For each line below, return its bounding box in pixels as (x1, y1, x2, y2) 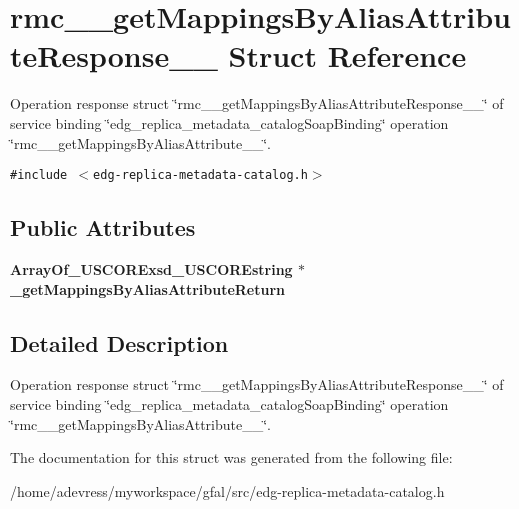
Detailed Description (10, 327, 229, 358)
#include (10, 168, 68, 183)
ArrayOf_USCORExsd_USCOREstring (10, 258, 293, 279)
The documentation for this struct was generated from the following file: (10, 447, 453, 468)
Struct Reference (228, 35, 467, 76)
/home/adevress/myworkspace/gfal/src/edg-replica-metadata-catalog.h (10, 480, 445, 501)
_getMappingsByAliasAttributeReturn (10, 278, 286, 299)
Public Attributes (10, 212, 196, 243)
